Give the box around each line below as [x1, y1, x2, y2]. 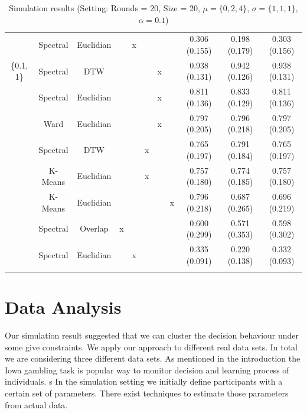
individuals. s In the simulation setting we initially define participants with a [5, 375, 283, 388]
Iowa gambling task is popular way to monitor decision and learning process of [5, 363, 289, 376]
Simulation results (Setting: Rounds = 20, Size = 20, [9, 2, 200, 14]
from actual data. [5, 398, 68, 411]
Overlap [80, 222, 109, 235]
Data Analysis [5, 295, 122, 319]
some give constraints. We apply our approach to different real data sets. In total [5, 340, 298, 353]
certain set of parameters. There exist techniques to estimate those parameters [5, 386, 289, 399]
